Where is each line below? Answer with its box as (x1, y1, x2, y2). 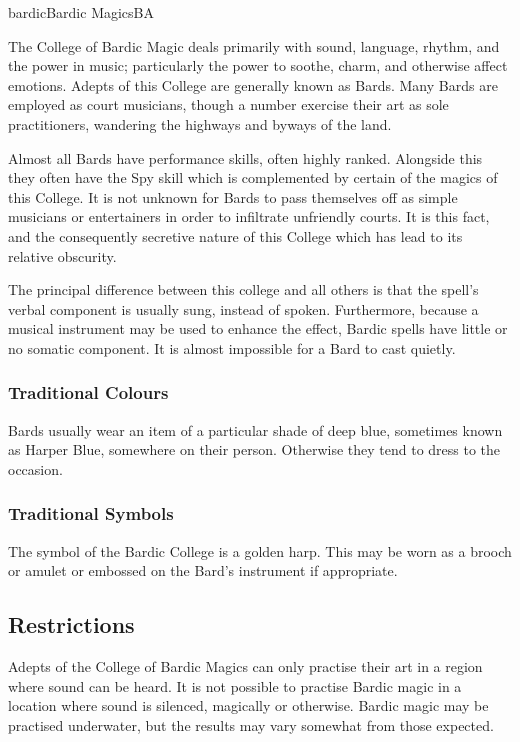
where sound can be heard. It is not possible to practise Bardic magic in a (8, 675, 462, 696)
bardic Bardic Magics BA (8, 2, 155, 22)
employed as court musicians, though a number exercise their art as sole (8, 94, 449, 115)
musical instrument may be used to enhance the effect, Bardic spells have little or (8, 318, 508, 339)
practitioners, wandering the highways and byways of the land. (8, 113, 392, 134)
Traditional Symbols (8, 501, 174, 526)
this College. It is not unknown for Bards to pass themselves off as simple (8, 186, 458, 207)
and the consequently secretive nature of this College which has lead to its (8, 225, 463, 246)
